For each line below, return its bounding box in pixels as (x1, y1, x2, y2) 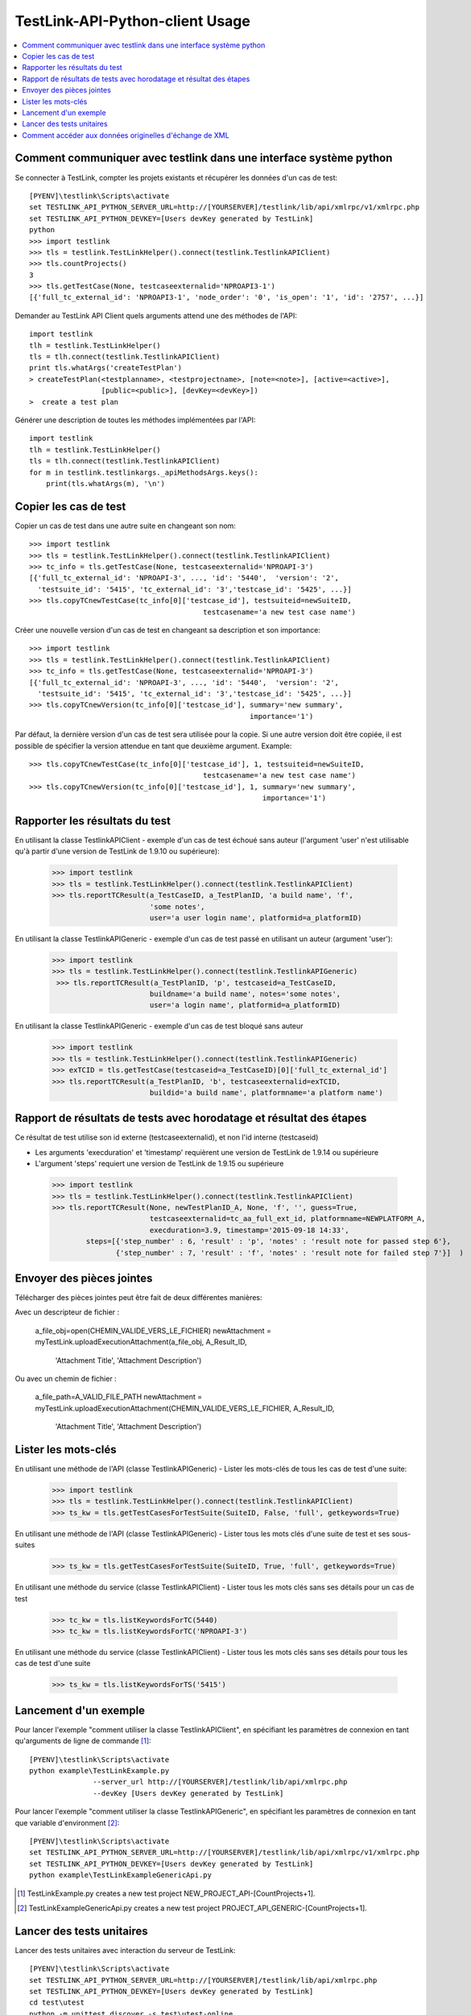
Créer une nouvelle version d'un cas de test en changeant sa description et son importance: (14, 625, 321, 634)
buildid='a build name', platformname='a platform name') (149, 1088, 384, 1097)
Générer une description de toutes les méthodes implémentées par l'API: (14, 415, 256, 425)
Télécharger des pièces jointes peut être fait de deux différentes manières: (14, 1293, 262, 1302)
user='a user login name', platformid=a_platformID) (149, 913, 362, 922)
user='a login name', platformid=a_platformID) (149, 1000, 341, 1010)
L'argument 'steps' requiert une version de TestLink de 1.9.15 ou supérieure (35, 1159, 284, 1169)
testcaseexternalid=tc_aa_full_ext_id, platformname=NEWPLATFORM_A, (149, 1214, 426, 1224)
